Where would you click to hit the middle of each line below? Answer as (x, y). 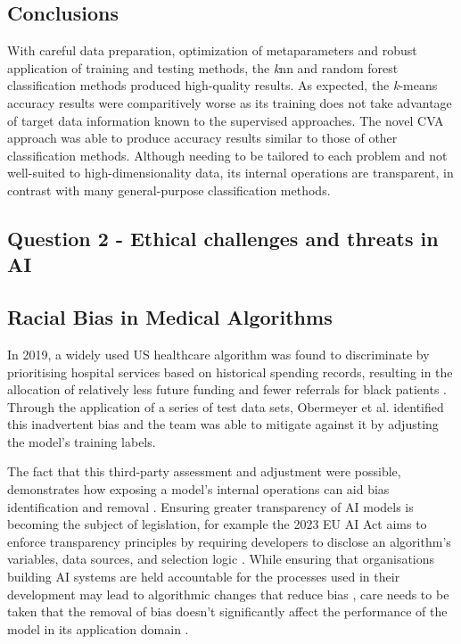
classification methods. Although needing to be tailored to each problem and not (227, 155)
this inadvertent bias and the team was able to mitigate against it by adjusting (223, 424)
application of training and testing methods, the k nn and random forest (203, 67)
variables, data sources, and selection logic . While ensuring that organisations (221, 559)
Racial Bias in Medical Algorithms (170, 317)
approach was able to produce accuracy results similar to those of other (202, 138)
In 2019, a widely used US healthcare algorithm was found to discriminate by (218, 354)
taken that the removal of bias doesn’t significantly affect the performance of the (227, 611)
